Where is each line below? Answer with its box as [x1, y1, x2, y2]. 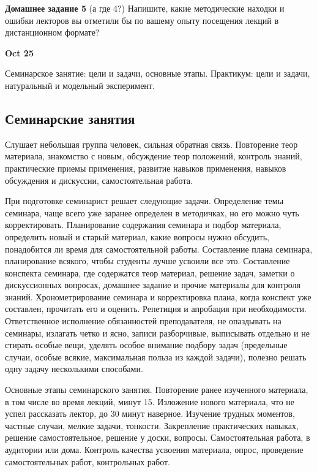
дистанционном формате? [5, 26, 100, 39]
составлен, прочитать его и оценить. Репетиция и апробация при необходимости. [5, 302, 307, 315]
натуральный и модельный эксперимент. [5, 78, 155, 91]
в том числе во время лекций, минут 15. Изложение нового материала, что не [5, 395, 295, 408]
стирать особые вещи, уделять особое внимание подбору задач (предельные [5, 338, 288, 351]
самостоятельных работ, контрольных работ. [5, 455, 170, 468]
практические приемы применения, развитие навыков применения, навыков [5, 161, 286, 174]
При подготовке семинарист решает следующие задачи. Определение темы [5, 194, 284, 207]
